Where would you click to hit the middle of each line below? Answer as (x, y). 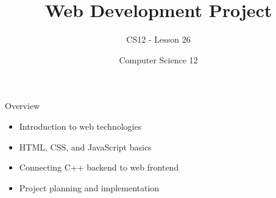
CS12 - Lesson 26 (158, 39)
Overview (23, 106)
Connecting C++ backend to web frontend (99, 167)
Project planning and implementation (89, 187)
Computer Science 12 (158, 59)
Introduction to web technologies (80, 126)
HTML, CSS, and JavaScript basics (85, 147)
